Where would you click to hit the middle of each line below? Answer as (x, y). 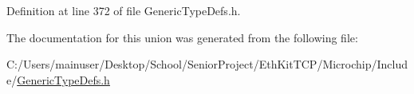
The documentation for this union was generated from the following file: (182, 37)
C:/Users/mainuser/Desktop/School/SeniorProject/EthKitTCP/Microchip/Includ (207, 64)
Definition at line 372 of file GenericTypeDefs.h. (124, 10)
